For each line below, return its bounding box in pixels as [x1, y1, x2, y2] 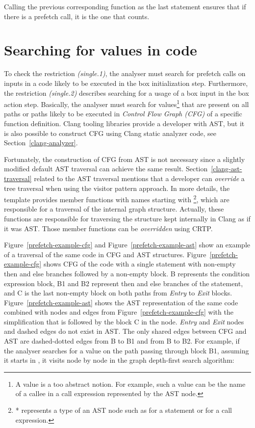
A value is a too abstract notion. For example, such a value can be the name [15, 378, 246, 389]
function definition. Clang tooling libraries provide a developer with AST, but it [4, 118, 245, 128]
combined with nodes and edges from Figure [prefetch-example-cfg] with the [4, 307, 233, 317]
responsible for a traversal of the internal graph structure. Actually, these [4, 204, 224, 214]
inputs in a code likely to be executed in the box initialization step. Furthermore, [4, 78, 248, 88]
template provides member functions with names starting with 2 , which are [4, 193, 229, 204]
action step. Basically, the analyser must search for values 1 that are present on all [4, 98, 249, 109]
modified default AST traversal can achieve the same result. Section [4, 163, 208, 174]
